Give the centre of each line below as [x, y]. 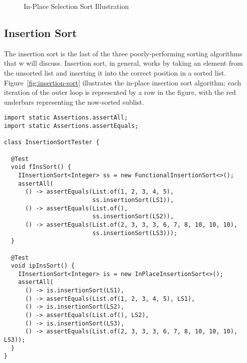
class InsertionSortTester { [52, 142]
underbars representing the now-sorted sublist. [74, 101]
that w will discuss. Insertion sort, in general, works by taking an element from [123, 63]
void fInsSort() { [41, 167]
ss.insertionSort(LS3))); [135, 233]
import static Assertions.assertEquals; [71, 126]
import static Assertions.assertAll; [66, 118]
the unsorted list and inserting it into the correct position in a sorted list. [115, 72]
